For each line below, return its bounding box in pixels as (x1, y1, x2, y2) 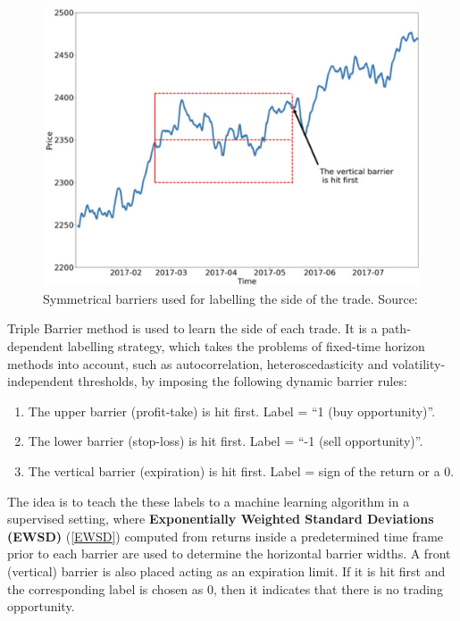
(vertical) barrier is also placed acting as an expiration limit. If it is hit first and (7, 561, 446, 580)
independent (7, 372, 74, 390)
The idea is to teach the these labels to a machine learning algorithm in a (7, 491, 410, 510)
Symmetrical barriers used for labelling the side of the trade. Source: (43, 289, 418, 307)
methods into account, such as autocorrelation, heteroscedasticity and (7, 354, 389, 373)
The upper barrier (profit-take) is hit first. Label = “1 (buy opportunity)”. (28, 401, 436, 420)
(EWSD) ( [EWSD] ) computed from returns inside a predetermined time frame (7, 526, 444, 545)
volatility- (391, 354, 446, 373)
